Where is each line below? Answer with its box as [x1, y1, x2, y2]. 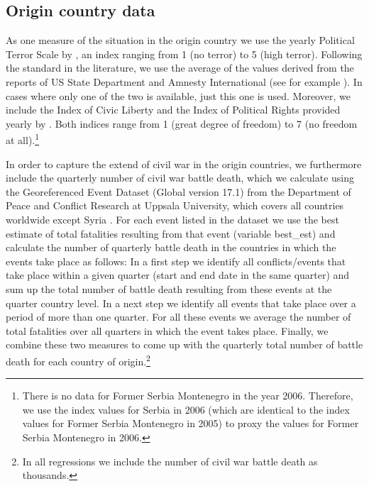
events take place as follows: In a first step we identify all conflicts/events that [6, 253, 346, 268]
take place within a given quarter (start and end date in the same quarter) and [6, 267, 350, 282]
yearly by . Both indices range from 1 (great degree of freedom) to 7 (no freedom [6, 116, 358, 131]
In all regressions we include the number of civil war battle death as [22, 453, 318, 468]
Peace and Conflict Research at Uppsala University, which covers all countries [6, 198, 344, 213]
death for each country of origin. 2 [6, 351, 150, 368]
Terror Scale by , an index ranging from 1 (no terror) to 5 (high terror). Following [6, 46, 363, 61]
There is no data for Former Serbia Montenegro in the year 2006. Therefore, [22, 388, 353, 403]
